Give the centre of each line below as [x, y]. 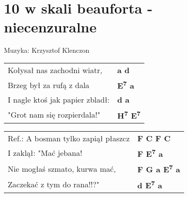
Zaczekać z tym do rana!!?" [54, 184]
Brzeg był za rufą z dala [49, 85]
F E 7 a [150, 153]
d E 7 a [150, 184]
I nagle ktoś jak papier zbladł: [59, 100]
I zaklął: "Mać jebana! [45, 153]
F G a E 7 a [159, 168]
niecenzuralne [50, 27]
